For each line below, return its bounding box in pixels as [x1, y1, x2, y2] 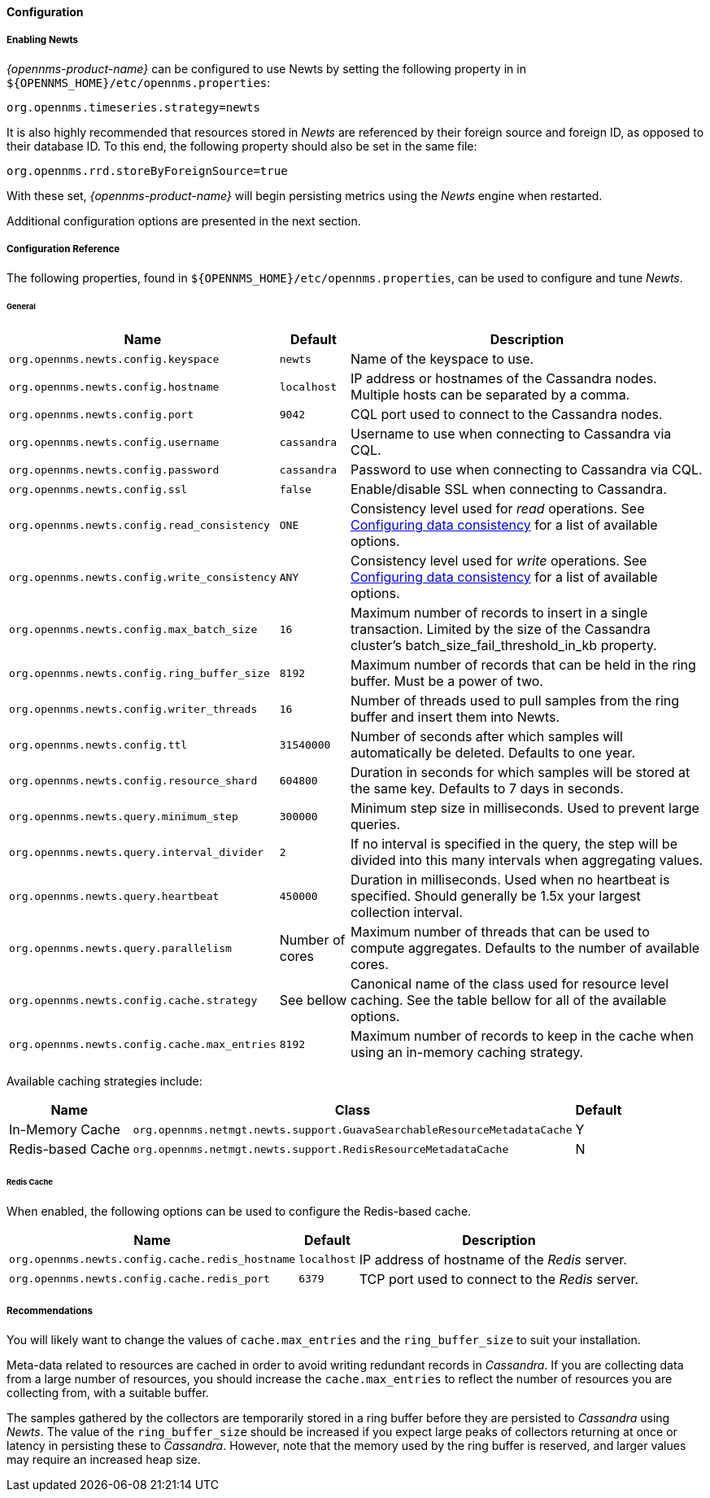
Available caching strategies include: [7, 1074, 203, 1089]
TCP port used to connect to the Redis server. [359, 1270, 639, 1287]
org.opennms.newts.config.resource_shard [9, 774, 258, 787]
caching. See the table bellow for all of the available [350, 992, 667, 1009]
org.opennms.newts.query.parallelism [9, 941, 232, 954]
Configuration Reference [7, 243, 120, 255]
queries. [350, 816, 400, 833]
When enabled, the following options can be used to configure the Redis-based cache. [7, 1203, 472, 1218]
